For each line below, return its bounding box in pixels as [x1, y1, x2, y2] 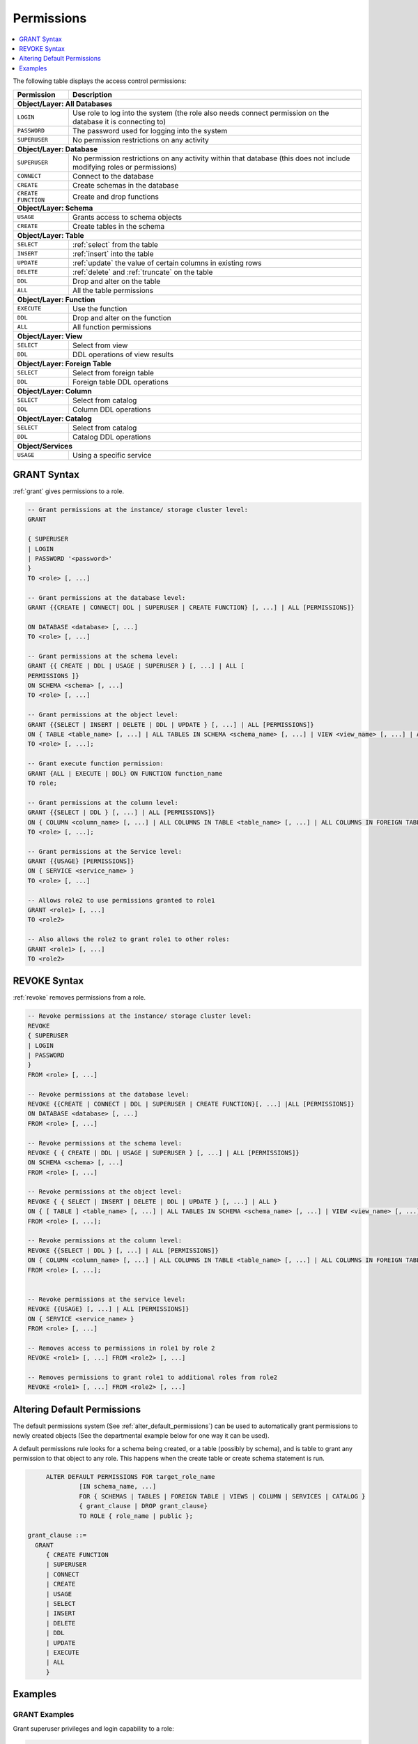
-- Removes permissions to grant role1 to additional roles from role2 [27, 1373, 278, 1381]
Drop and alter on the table [72, 276, 161, 286]
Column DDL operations [72, 405, 151, 414]
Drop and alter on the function [72, 313, 171, 322]
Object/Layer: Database [17, 144, 98, 153]
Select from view [72, 340, 128, 350]
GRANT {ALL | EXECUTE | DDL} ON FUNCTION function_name [27, 769, 223, 777]
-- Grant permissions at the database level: [27, 594, 186, 601]
